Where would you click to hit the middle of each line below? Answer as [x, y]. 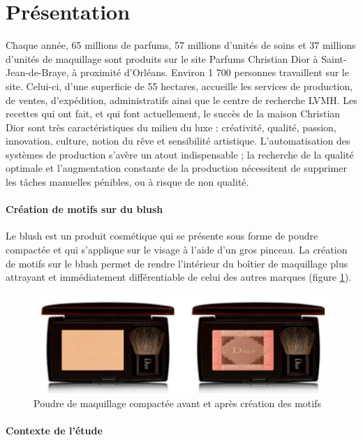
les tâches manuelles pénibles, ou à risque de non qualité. [127, 182]
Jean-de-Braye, [37, 72]
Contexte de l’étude [54, 431]
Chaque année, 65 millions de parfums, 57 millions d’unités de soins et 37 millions [181, 45]
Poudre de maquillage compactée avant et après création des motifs [177, 403]
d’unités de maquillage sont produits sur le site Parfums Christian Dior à [162, 58]
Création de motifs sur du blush [84, 209]
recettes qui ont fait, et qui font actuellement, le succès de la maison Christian [173, 113]
